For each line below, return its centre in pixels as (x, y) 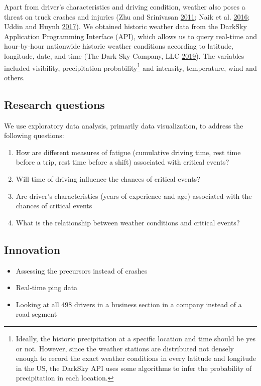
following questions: (34, 135)
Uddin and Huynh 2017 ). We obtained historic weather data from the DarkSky (125, 26)
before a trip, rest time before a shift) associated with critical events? (122, 162)
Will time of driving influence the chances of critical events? (108, 178)
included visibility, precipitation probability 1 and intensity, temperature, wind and (130, 67)
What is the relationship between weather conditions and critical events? (128, 222)
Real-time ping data (47, 287)
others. (15, 77)
